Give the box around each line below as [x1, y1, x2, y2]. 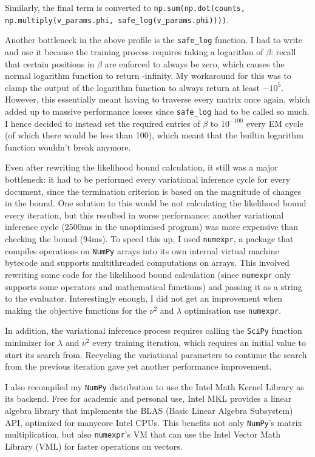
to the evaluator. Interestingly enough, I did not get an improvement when [5, 292, 283, 305]
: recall [271, 45, 296, 58]
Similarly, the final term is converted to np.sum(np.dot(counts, [5, 1, 245, 13]
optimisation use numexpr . [184, 303, 282, 316]
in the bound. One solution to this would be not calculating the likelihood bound [5, 197, 307, 209]
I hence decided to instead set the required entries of [5, 117, 200, 129]
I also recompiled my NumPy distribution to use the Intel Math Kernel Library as [5, 380, 304, 393]
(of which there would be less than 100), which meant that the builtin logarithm [5, 129, 303, 141]
